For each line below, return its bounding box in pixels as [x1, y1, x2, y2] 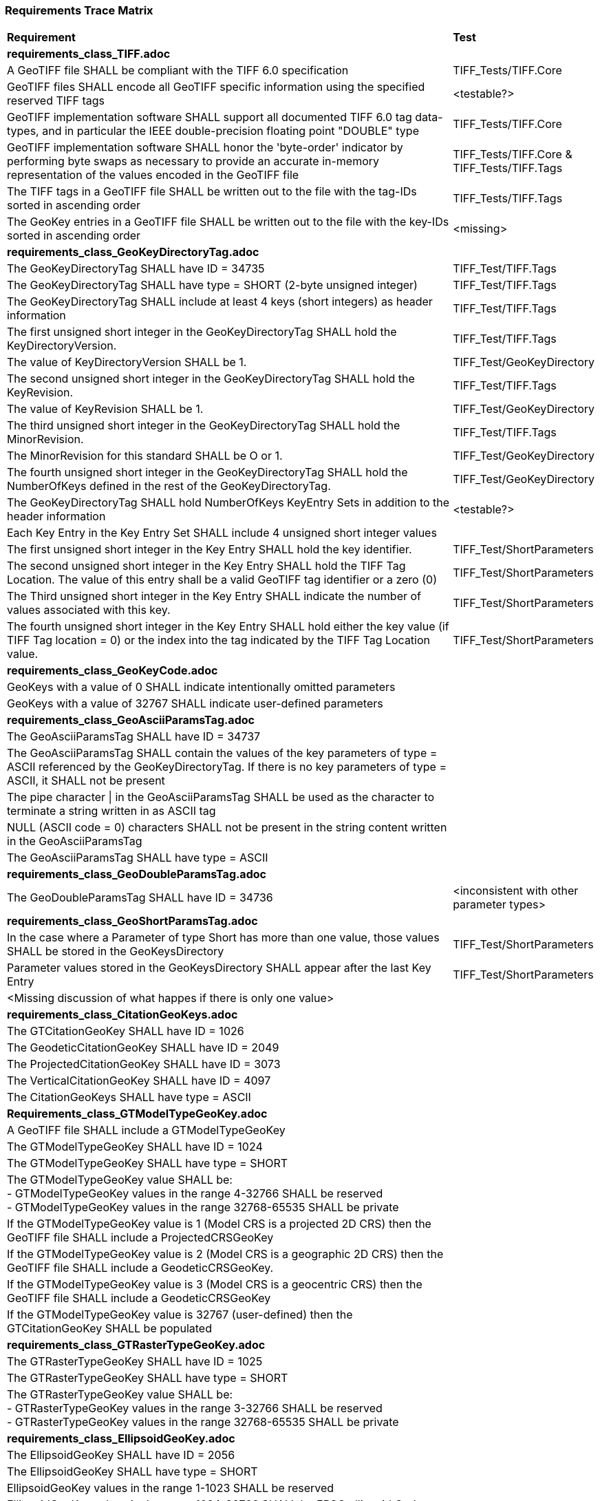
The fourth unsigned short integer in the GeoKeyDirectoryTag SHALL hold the [7, 465, 408, 480]
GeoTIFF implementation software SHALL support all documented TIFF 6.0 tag [7, 110, 412, 125]
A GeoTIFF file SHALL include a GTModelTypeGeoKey [7, 1123, 286, 1138]
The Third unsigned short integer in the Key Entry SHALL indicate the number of [7, 589, 422, 604]
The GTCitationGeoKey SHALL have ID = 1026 [7, 1024, 244, 1039]
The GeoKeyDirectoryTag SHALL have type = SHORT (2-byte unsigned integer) [7, 278, 418, 292]
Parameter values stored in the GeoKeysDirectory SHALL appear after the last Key [7, 961, 431, 975]
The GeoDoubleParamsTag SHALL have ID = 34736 [7, 891, 273, 905]
